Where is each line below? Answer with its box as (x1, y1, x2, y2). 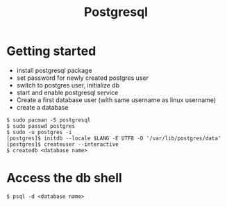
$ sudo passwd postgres (6, 122, 76, 129)
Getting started (6, 43, 96, 59)
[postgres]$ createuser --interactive (6, 140, 119, 148)
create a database (16, 103, 69, 111)
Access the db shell (6, 170, 122, 186)
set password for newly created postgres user (16, 74, 149, 82)
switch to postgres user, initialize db (16, 81, 120, 89)
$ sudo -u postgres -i (6, 129, 72, 135)
